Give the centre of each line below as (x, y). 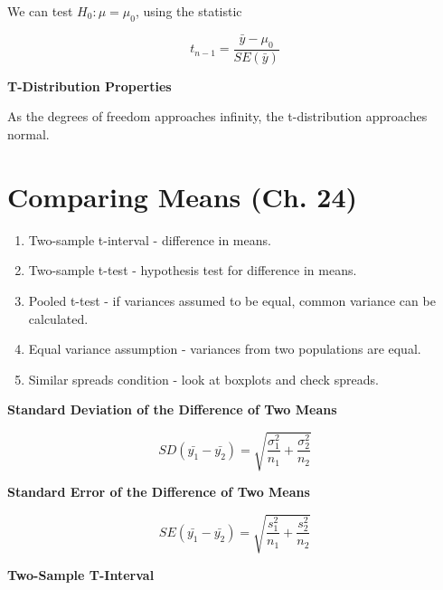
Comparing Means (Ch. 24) (183, 196)
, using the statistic (189, 11)
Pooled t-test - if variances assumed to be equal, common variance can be (232, 300)
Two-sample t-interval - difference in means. (150, 239)
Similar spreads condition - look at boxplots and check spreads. (203, 379)
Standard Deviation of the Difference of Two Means (172, 409)
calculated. (58, 318)
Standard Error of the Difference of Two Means (159, 492)
